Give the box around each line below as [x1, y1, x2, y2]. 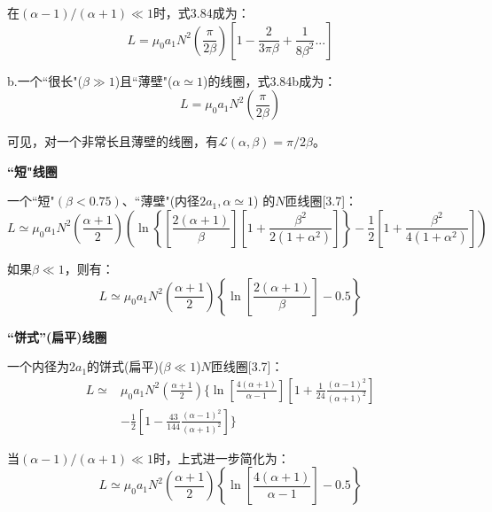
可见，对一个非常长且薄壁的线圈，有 [7, 132, 218, 151]
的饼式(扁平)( [87, 357, 164, 376]
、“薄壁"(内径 [121, 191, 200, 210]
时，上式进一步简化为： [152, 448, 290, 467]
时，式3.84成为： [152, 4, 250, 21]
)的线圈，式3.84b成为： [203, 71, 337, 89]
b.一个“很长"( [7, 71, 82, 89]
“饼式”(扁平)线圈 [7, 327, 107, 345]
